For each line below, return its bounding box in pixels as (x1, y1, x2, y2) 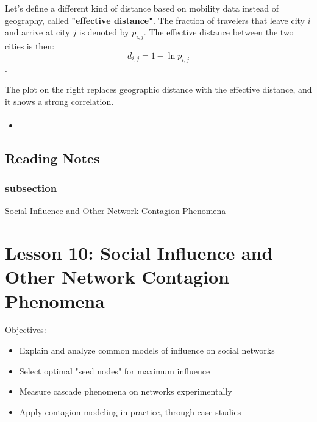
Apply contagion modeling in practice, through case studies (19, 405, 241, 418)
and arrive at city (5, 26, 70, 38)
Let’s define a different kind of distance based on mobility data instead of (5, 2, 279, 14)
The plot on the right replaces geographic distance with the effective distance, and (5, 82, 312, 95)
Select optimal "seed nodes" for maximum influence (19, 364, 210, 377)
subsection (5, 181, 57, 196)
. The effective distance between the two (143, 26, 294, 38)
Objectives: (5, 323, 46, 336)
